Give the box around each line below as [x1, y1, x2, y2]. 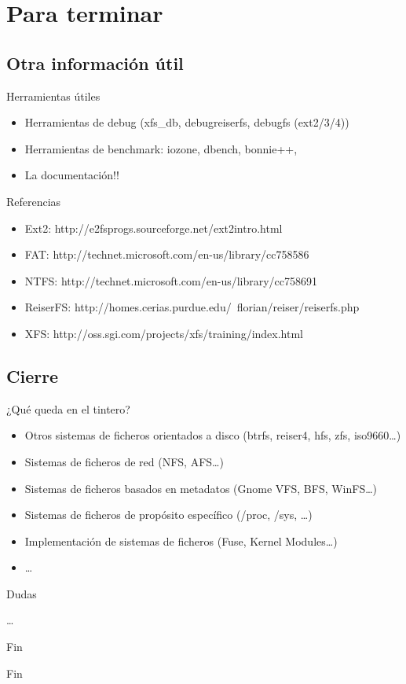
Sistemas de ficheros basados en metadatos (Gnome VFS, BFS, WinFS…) [24, 480, 378, 496]
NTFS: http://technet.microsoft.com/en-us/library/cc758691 [24, 272, 318, 289]
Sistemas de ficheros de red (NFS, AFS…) [24, 453, 224, 469]
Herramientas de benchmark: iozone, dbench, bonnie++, [24, 140, 298, 156]
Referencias [6, 193, 61, 209]
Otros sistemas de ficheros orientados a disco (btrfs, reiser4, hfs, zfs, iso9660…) [24, 427, 401, 443]
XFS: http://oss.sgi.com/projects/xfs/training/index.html [24, 325, 304, 341]
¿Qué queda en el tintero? [6, 400, 130, 417]
